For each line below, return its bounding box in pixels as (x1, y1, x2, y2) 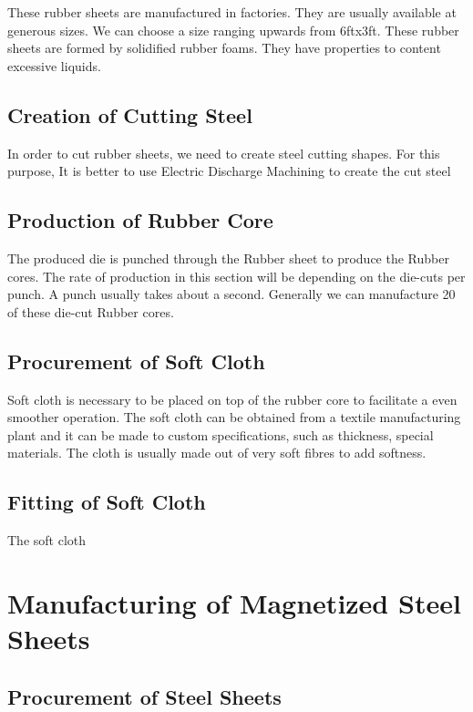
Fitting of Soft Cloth (7, 488, 206, 516)
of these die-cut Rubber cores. (7, 302, 174, 321)
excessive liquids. (7, 56, 101, 75)
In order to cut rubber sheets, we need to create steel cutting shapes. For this (7, 143, 440, 162)
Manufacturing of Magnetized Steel (7, 583, 461, 621)
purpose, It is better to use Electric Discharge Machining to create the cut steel (7, 161, 451, 181)
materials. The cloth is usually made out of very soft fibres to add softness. (7, 443, 427, 462)
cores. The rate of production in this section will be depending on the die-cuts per (7, 266, 466, 285)
